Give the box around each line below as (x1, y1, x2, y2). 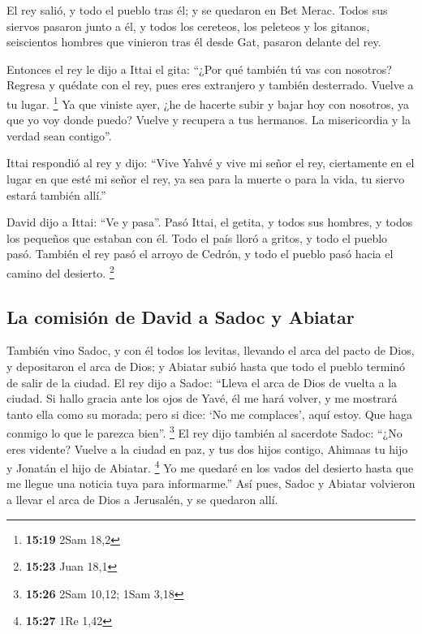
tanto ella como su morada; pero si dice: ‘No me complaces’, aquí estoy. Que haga (6, 405, 413, 422)
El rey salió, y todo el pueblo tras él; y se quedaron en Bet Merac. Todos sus (6, 2, 388, 18)
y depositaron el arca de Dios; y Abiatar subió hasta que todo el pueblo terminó (6, 358, 406, 375)
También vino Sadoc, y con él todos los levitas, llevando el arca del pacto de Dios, (6, 342, 415, 359)
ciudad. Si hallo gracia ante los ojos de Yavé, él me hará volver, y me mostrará (6, 390, 398, 407)
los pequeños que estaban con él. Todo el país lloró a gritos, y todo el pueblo (6, 229, 388, 246)
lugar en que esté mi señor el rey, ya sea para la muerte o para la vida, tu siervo (6, 170, 405, 187)
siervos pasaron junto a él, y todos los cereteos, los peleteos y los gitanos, (6, 17, 370, 34)
